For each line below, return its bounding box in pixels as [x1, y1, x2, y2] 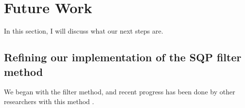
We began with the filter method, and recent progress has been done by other [4, 87, 235, 97]
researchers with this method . [4, 96, 94, 106]
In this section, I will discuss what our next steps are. [4, 26, 163, 36]
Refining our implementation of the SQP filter [4, 50, 242, 65]
